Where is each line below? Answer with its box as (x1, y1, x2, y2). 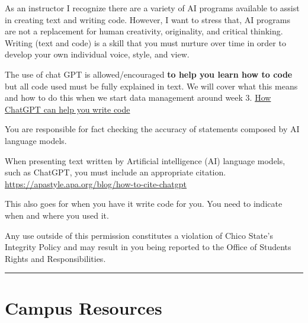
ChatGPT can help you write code (5, 103, 130, 115)
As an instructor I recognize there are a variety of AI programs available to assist (5, 2, 300, 14)
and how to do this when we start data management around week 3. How (5, 91, 271, 104)
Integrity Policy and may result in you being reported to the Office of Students (5, 241, 291, 253)
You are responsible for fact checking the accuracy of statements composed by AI (5, 123, 300, 135)
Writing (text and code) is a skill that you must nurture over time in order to (5, 36, 286, 49)
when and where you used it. (5, 209, 109, 221)
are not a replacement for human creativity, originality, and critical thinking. (5, 25, 283, 37)
